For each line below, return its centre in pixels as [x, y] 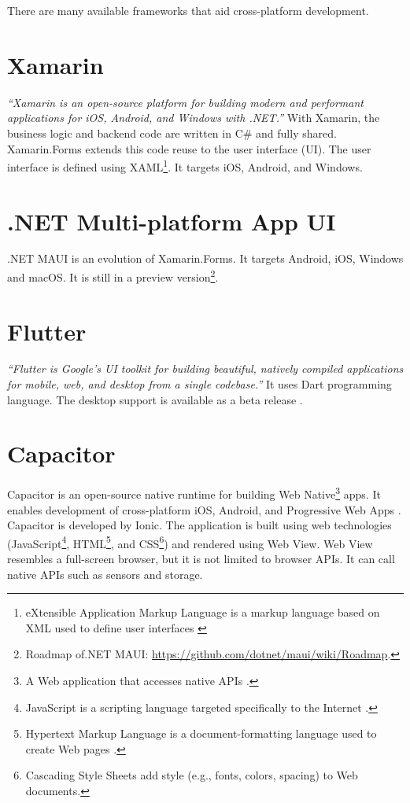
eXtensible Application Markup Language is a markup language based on [203, 612]
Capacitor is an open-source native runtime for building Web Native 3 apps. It [194, 493]
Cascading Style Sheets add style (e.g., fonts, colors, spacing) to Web [192, 775]
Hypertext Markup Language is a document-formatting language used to [201, 733]
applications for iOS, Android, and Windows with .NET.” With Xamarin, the [194, 118]
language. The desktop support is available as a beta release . [155, 399]
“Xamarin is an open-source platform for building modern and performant [185, 102]
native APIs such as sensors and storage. [105, 574]
